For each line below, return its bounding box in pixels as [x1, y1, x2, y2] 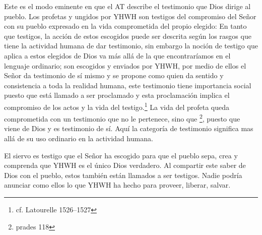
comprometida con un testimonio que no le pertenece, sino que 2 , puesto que [4, 112, 240, 124]
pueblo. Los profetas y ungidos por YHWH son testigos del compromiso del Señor [4, 11, 256, 21]
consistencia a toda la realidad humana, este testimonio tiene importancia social [4, 80, 251, 90]
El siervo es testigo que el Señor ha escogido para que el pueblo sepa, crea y [4, 150, 238, 160]
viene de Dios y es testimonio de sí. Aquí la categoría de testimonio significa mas [4, 123, 253, 134]
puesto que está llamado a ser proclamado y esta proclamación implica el [4, 90, 230, 100]
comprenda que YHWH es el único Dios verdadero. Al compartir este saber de [4, 160, 246, 170]
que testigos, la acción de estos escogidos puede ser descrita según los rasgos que [4, 30, 251, 41]
